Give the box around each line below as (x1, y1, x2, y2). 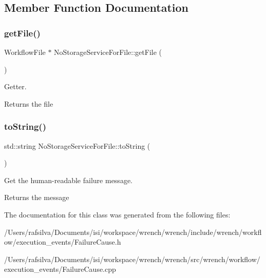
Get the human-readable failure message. (4, 174, 132, 185)
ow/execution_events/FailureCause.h (4, 236, 121, 247)
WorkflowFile (4, 47, 46, 57)
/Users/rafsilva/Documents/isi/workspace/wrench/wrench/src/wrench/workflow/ (4, 253, 260, 264)
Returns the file (4, 98, 53, 109)
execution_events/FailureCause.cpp (4, 264, 116, 274)
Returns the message (4, 192, 69, 203)
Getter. (4, 81, 27, 92)
